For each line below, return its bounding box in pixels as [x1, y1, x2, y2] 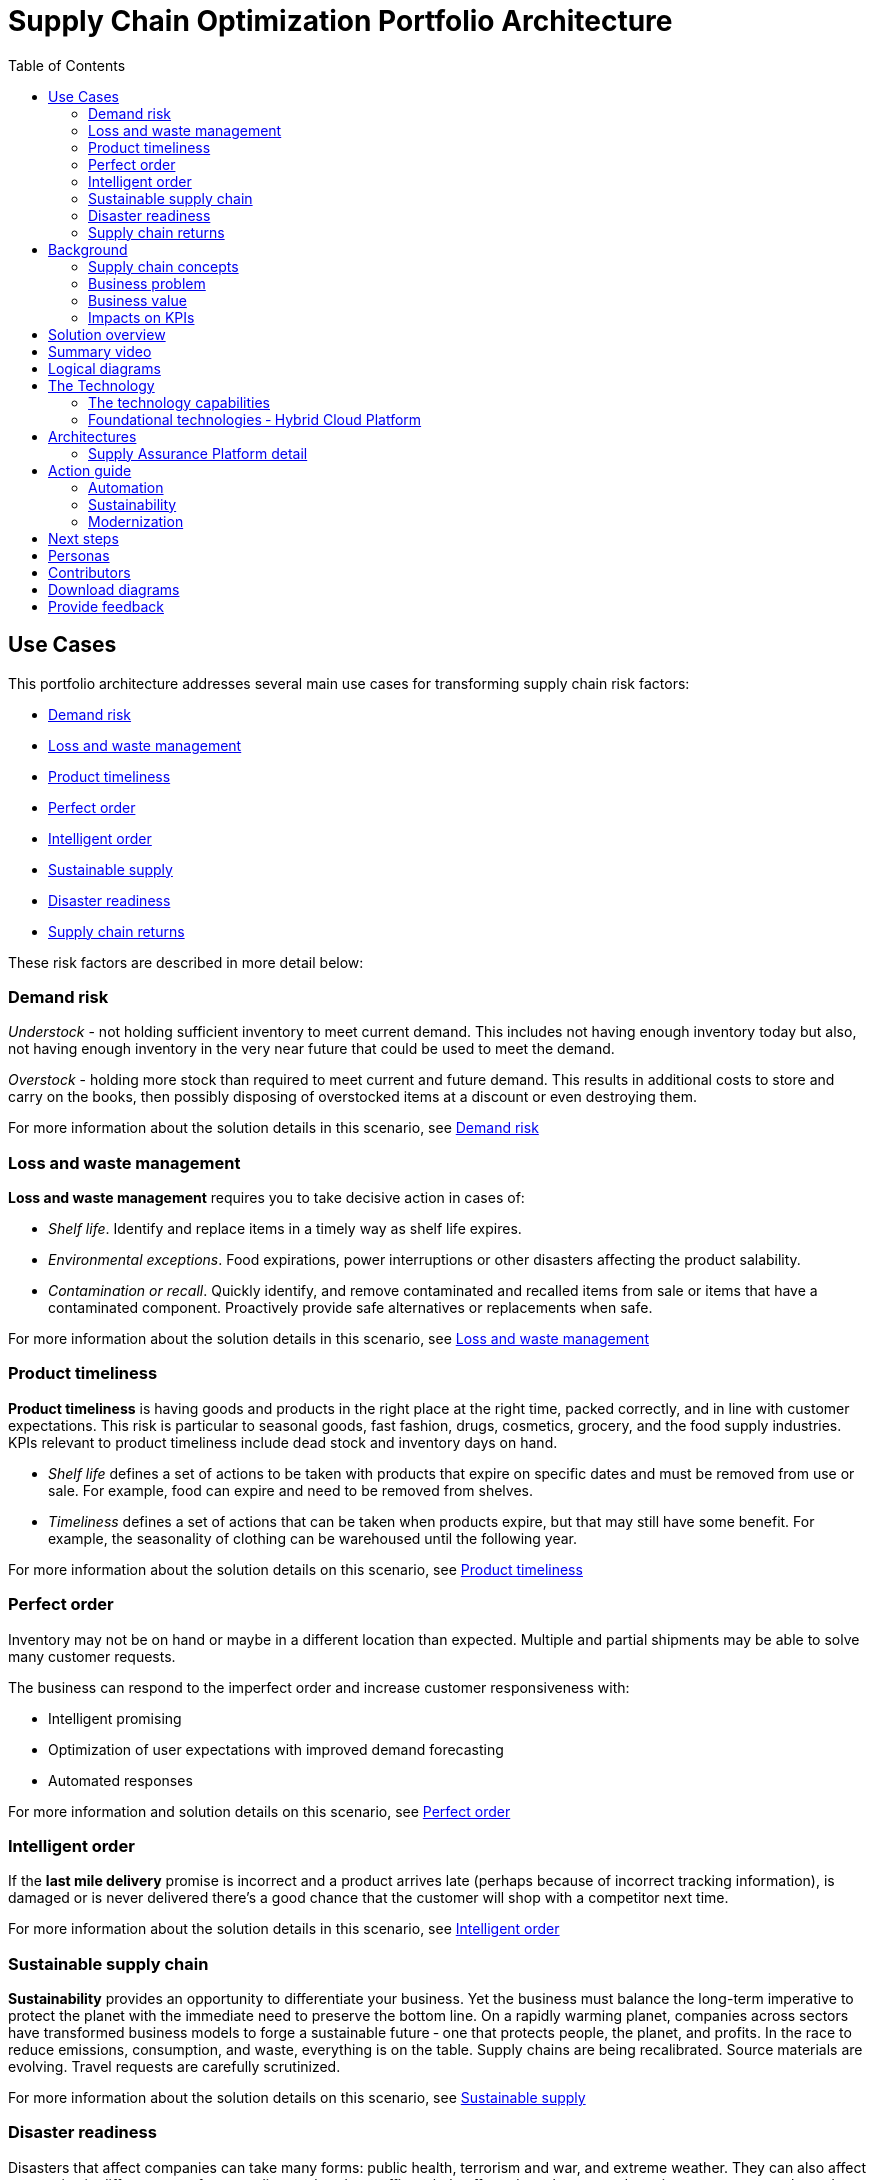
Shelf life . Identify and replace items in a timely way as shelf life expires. [48, 1220, 522, 1238]
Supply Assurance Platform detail [88, 444, 308, 462]
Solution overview [48, 325, 166, 343]
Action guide [48, 461, 132, 479]
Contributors [48, 563, 131, 581]
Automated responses [48, 1771, 193, 1789]
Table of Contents [8, 56, 126, 74]
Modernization [88, 512, 184, 530]
